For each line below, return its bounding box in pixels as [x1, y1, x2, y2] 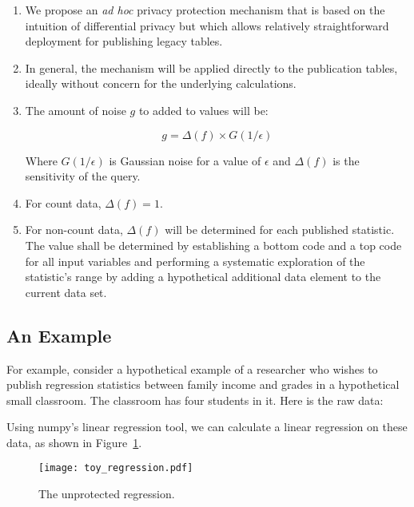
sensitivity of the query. [25, 168, 141, 184]
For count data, [25, 194, 102, 211]
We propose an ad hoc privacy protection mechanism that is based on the [25, 2, 385, 18]
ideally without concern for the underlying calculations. [25, 75, 297, 92]
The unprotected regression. [38, 485, 175, 502]
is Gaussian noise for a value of [109, 152, 261, 168]
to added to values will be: [138, 101, 269, 118]
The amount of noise [25, 101, 126, 118]
